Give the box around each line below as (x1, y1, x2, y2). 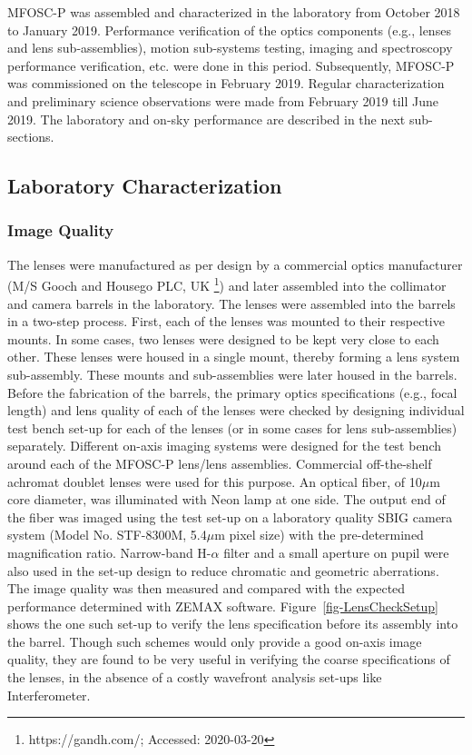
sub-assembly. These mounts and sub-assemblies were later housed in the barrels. (7, 364, 457, 383)
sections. (7, 127, 54, 146)
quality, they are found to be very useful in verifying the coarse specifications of (7, 650, 450, 669)
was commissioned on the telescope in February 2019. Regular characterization (7, 74, 445, 93)
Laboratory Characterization (7, 172, 282, 200)
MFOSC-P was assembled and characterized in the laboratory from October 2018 (7, 3, 460, 21)
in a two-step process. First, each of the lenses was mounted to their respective (7, 312, 445, 331)
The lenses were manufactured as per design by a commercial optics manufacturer (7, 254, 463, 273)
